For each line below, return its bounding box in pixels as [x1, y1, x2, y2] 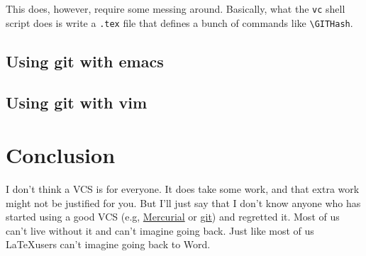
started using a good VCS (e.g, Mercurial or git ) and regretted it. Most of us [6, 209, 340, 224]
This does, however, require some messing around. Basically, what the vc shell [6, 1, 345, 16]
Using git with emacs [6, 50, 164, 72]
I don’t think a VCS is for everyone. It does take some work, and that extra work [6, 182, 360, 196]
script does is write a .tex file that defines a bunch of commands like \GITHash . [6, 15, 353, 30]
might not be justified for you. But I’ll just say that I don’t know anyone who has [6, 195, 361, 210]
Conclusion [6, 140, 116, 169]
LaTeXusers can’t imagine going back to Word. [6, 237, 211, 252]
